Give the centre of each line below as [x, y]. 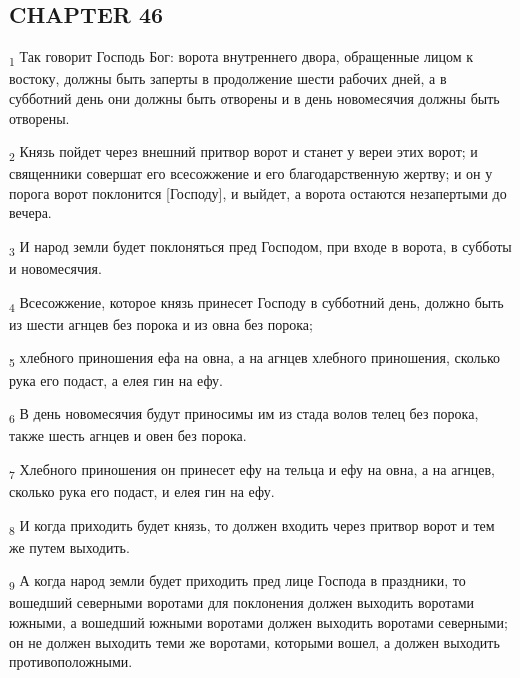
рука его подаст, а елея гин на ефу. [116, 379]
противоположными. [71, 661]
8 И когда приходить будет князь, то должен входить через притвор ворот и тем [252, 526]
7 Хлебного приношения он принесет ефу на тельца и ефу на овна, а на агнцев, [252, 470]
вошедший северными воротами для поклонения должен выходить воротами [242, 602]
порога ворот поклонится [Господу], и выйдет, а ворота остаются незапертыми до [258, 192]
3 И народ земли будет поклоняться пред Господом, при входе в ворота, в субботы [260, 247]
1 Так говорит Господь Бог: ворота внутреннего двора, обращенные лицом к [241, 57]
